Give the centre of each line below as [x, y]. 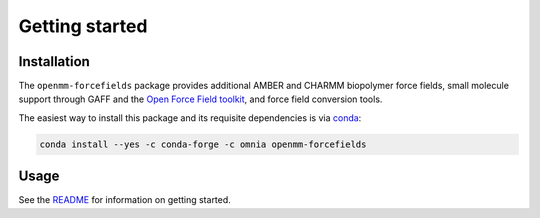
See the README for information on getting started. [125, 200]
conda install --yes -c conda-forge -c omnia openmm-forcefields [203, 144]
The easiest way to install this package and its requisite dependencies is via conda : [190, 117]
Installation [54, 61]
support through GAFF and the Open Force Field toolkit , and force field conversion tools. [200, 99]
